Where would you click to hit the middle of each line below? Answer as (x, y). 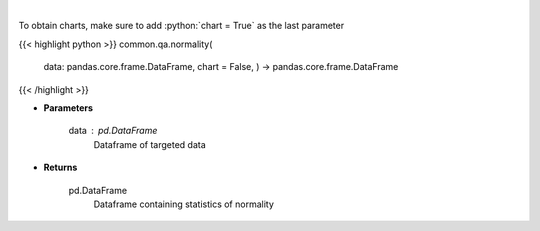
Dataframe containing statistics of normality (184, 204)
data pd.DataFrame (113, 131)
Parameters (68, 107)
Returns (60, 167)
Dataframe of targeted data (150, 144)
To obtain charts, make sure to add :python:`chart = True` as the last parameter (181, 26)
